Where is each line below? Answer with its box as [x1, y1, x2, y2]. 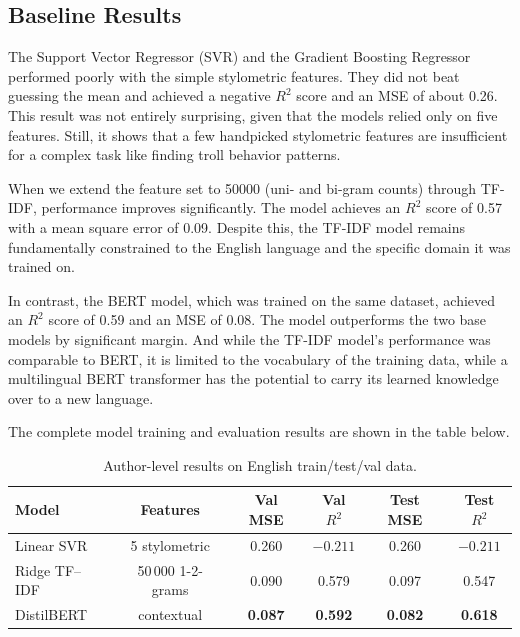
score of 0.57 [425, 197, 502, 218]
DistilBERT [15, 604, 88, 625]
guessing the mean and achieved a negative [8, 85, 271, 106]
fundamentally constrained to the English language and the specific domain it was [8, 236, 511, 257]
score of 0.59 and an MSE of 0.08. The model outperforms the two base [48, 309, 487, 330]
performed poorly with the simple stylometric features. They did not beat [8, 65, 460, 86]
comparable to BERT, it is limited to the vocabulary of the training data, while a [8, 348, 508, 369]
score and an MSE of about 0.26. [296, 85, 498, 106]
